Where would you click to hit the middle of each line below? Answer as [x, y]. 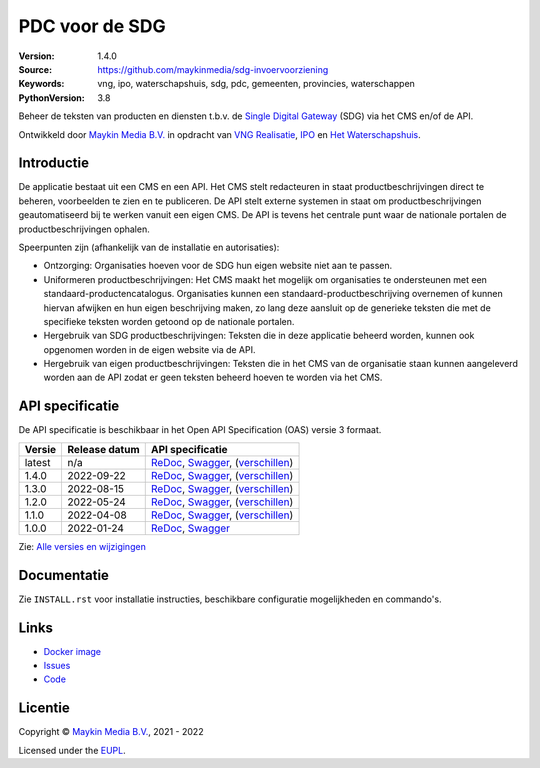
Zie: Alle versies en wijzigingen [82, 546]
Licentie [44, 708]
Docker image [72, 651]
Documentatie [64, 575]
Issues [57, 665]
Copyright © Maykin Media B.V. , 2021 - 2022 [111, 732]
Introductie [54, 163]
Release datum [103, 449]
